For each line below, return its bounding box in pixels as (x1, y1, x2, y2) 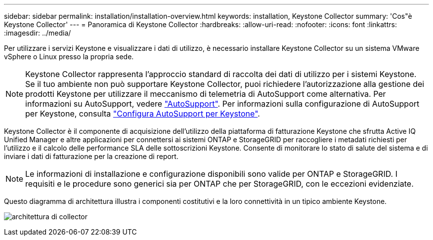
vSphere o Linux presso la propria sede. (4, 52, 134, 61)
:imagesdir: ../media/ (4, 29, 71, 37)
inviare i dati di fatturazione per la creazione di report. (4, 152, 178, 160)
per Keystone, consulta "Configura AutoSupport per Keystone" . (25, 109, 260, 119)
